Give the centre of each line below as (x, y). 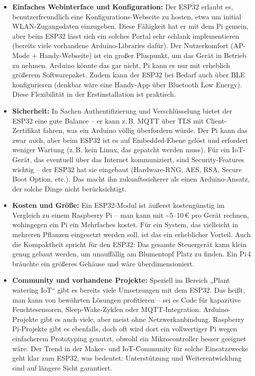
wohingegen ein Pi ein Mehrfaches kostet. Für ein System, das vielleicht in (125, 224)
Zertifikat (27, 130)
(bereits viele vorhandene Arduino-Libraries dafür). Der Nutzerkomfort (120, 45)
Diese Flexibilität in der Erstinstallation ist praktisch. (94, 94)
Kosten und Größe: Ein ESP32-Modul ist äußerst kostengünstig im (118, 205)
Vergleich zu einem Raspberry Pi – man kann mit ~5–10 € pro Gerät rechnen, (130, 215)
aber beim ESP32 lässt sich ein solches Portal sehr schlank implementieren (126, 35)
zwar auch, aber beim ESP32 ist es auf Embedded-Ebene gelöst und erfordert (130, 140)
